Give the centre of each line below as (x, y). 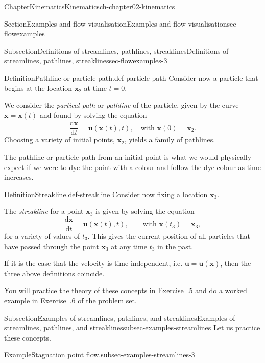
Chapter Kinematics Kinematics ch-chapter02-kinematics (90, 6)
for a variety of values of (42, 236)
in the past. (175, 246)
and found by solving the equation (93, 115)
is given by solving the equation (145, 211)
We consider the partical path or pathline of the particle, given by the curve (122, 105)
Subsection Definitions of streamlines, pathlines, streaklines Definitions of (116, 50)
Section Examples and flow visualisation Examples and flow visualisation (116, 23)
